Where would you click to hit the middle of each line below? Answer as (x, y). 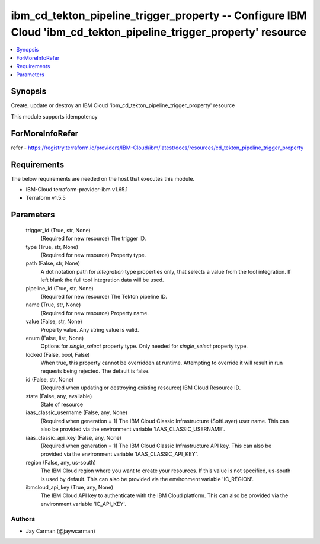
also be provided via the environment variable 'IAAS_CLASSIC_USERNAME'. (133, 429)
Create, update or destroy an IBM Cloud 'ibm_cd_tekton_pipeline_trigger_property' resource (123, 105)
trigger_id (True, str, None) (58, 230)
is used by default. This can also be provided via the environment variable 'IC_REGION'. (147, 479)
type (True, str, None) (52, 247)
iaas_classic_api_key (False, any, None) (73, 437)
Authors (23, 519)
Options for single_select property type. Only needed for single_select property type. (144, 346)
